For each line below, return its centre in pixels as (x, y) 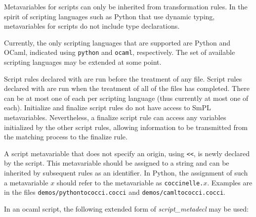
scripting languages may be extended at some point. (83, 62)
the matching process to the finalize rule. (66, 137)
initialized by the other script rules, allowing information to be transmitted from (126, 127)
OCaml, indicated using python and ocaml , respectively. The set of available (120, 52)
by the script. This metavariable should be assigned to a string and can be (117, 163)
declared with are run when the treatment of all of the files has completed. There (127, 88)
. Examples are (230, 182)
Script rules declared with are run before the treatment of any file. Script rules (123, 78)
